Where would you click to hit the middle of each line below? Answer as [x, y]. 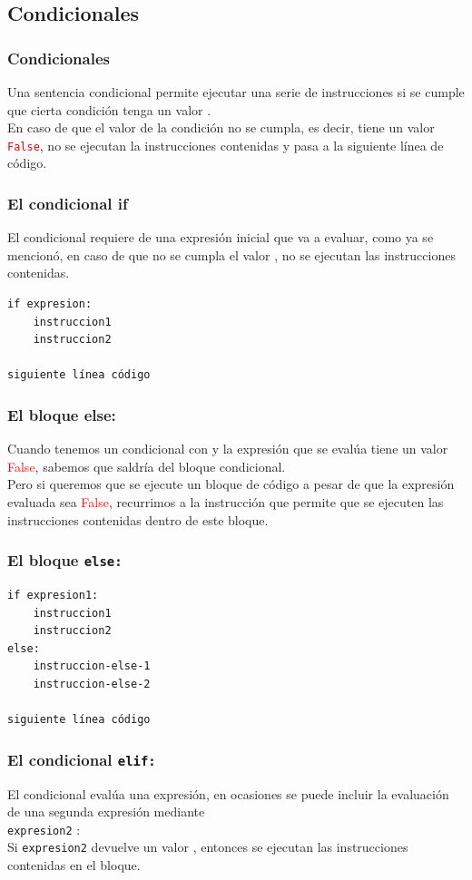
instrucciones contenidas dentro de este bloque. [138, 519]
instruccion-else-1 [92, 666]
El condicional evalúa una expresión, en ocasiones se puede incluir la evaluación [228, 793]
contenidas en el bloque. [74, 865]
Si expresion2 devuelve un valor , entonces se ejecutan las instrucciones [208, 847]
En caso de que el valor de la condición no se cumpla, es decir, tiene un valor [221, 127]
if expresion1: [53, 595]
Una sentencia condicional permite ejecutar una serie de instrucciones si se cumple [236, 92]
